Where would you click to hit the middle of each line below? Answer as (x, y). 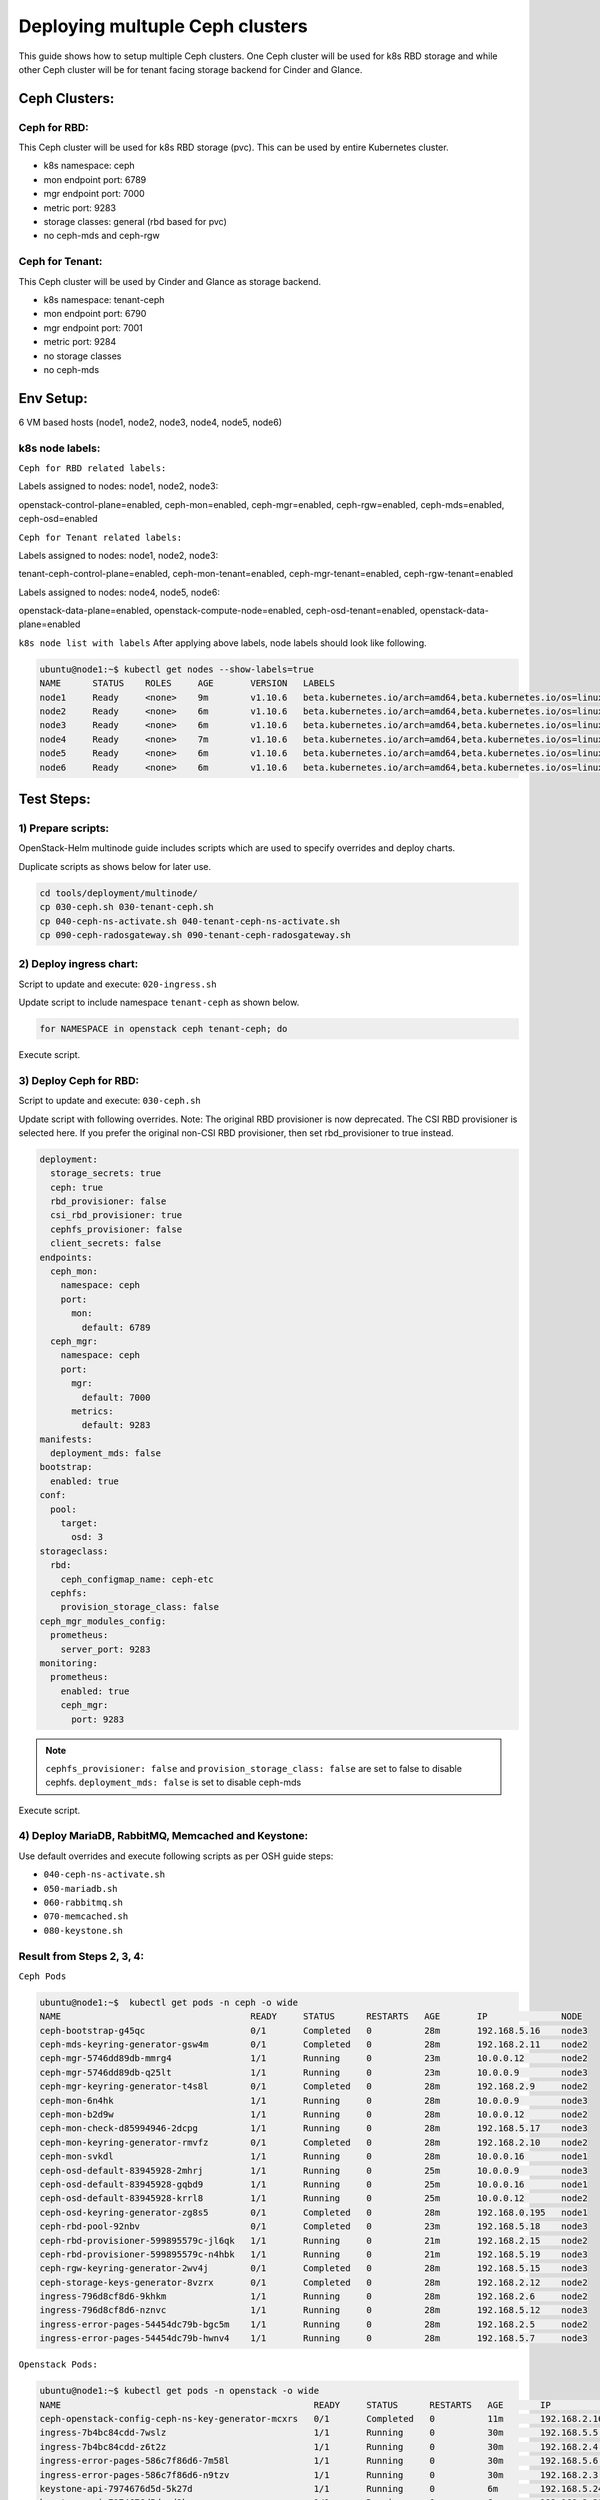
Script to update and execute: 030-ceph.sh (110, 1101)
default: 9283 (116, 1425)
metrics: (92, 1411)
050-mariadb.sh (81, 1888)
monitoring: (69, 1663)
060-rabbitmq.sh (83, 1902)
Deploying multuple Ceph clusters (163, 26)
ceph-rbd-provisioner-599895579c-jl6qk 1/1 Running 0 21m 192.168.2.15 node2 (314, 2240)
